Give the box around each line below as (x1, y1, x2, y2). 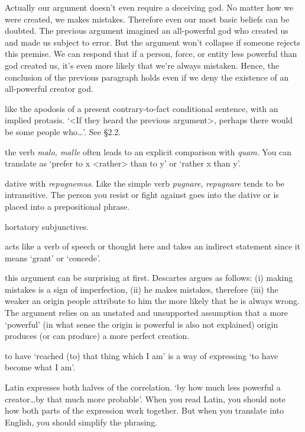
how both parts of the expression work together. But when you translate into (5, 404, 284, 417)
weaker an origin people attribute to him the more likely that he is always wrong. (5, 295, 300, 307)
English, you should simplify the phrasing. (5, 415, 158, 428)
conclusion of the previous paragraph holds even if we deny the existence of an (5, 71, 289, 83)
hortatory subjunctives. (5, 220, 89, 232)
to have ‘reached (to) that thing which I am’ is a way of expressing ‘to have (5, 349, 278, 361)
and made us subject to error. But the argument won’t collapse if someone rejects (5, 36, 300, 48)
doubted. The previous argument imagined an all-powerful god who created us (5, 24, 288, 37)
